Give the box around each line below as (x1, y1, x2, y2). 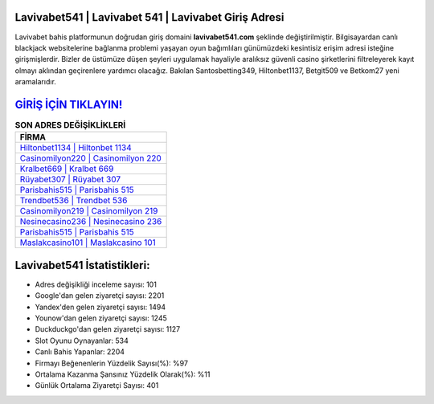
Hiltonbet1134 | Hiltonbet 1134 (19, 142, 132, 153)
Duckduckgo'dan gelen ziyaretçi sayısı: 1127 (35, 324, 181, 334)
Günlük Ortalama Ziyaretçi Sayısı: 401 (35, 381, 159, 390)
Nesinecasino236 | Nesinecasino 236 (19, 216, 162, 227)
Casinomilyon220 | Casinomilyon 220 (19, 153, 162, 164)
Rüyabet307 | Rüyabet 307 (19, 173, 121, 185)
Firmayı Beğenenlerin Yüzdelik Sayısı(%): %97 (35, 358, 189, 368)
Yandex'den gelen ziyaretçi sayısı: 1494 (35, 302, 166, 312)
